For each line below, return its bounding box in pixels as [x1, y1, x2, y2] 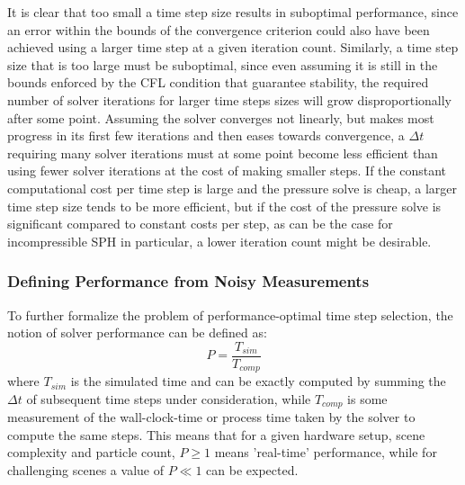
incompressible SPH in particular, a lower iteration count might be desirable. [7, 231, 432, 250]
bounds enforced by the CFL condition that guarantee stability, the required [7, 73, 429, 92]
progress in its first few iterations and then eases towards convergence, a [7, 126, 405, 145]
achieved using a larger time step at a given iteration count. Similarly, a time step [7, 38, 459, 57]
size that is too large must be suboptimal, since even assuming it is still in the [7, 55, 438, 74]
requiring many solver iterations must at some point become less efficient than [7, 143, 438, 162]
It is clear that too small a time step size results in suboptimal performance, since [7, 3, 459, 21]
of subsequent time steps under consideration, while [26, 389, 311, 408]
